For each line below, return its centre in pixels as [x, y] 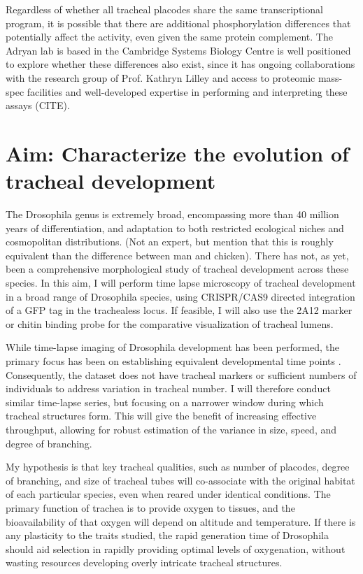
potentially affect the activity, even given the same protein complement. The [169, 37]
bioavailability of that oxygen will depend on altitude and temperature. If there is [181, 521]
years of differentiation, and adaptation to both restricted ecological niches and [175, 228]
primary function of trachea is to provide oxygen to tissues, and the [150, 507]
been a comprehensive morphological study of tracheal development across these [177, 269]
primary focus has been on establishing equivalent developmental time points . [173, 361]
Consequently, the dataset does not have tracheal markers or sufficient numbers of [181, 374]
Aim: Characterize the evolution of [177, 153]
